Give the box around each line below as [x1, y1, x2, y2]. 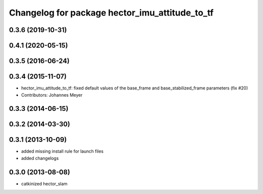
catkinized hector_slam [21, 180, 68, 187]
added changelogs [21, 155, 59, 161]
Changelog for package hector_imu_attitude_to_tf [9, 7, 214, 18]
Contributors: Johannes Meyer [21, 92, 83, 98]
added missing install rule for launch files [21, 148, 104, 154]
